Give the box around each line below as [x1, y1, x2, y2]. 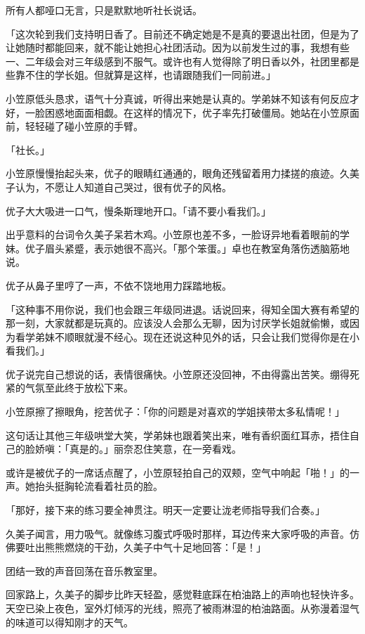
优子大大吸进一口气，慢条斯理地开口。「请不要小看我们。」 [6, 203, 271, 218]
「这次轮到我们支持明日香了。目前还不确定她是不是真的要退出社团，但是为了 [6, 26, 359, 41]
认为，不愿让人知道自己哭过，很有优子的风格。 [15, 179, 232, 194]
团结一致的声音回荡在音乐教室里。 [6, 563, 163, 578]
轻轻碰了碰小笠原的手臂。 [25, 119, 143, 134]
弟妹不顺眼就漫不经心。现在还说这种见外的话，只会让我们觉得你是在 [34, 329, 350, 344]
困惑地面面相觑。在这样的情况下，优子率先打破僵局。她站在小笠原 [44, 105, 350, 119]
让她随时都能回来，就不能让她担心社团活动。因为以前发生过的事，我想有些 [6, 40, 350, 55]
